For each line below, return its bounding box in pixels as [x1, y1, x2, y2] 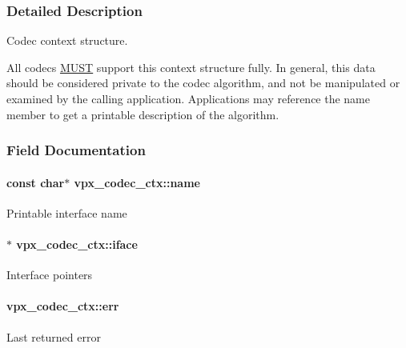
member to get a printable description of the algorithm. [6, 106, 279, 122]
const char [6, 174, 65, 190]
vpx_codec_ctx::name [74, 174, 200, 190]
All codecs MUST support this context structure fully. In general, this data [6, 58, 376, 75]
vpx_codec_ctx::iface [16, 236, 138, 253]
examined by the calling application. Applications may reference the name [6, 90, 370, 106]
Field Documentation [6, 140, 146, 160]
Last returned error [6, 328, 101, 345]
